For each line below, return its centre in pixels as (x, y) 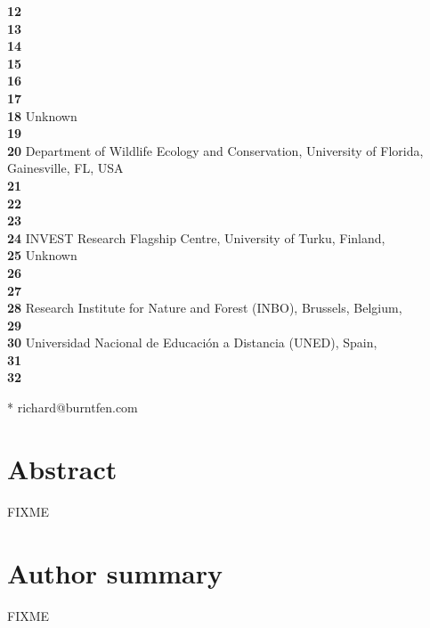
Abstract (62, 468)
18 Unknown (42, 115)
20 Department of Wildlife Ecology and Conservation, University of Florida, (215, 150)
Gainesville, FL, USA (65, 168)
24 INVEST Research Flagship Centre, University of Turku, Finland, (196, 237)
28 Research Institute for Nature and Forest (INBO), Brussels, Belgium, (205, 308)
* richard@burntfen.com (73, 408)
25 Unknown (42, 255)
